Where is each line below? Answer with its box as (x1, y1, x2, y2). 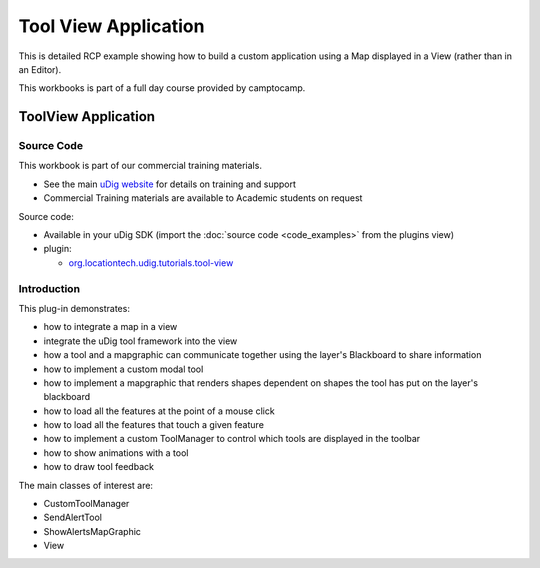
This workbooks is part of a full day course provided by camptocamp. (18, 82, 306, 94)
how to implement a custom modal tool (43, 363, 204, 375)
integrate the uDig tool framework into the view (43, 335, 238, 347)
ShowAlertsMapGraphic (43, 525, 142, 537)
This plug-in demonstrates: (18, 302, 130, 314)
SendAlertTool (43, 511, 102, 524)
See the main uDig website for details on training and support (43, 178, 297, 190)
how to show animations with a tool (43, 446, 189, 459)
